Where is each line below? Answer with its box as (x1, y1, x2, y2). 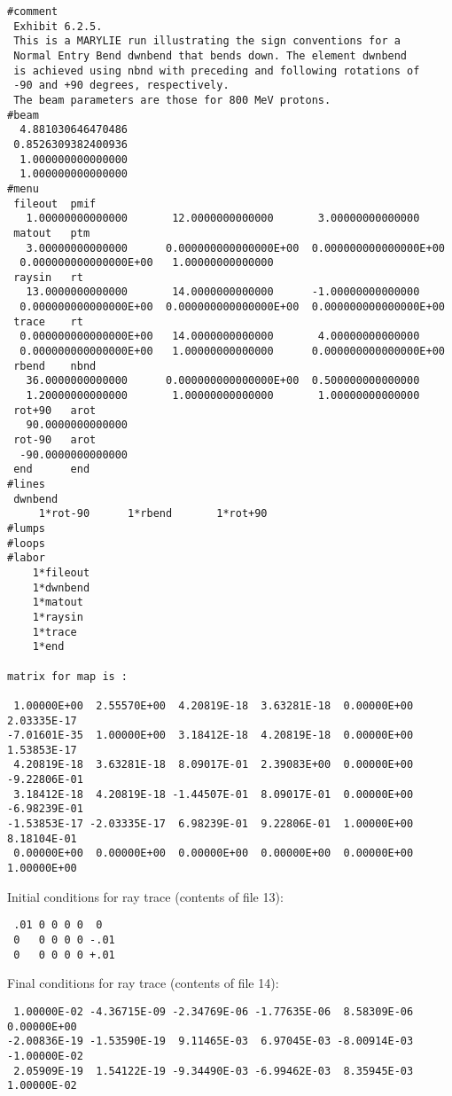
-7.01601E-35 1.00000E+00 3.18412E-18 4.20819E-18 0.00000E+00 (7, 729, 414, 742)
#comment (7, 5, 58, 18)
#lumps (7, 521, 45, 535)
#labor (7, 552, 45, 565)
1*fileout (32, 566, 90, 579)
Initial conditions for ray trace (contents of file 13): (7, 887, 284, 905)
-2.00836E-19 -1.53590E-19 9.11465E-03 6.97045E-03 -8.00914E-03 (7, 1035, 414, 1048)
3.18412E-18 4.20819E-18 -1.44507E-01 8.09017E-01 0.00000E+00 (13, 787, 414, 801)
